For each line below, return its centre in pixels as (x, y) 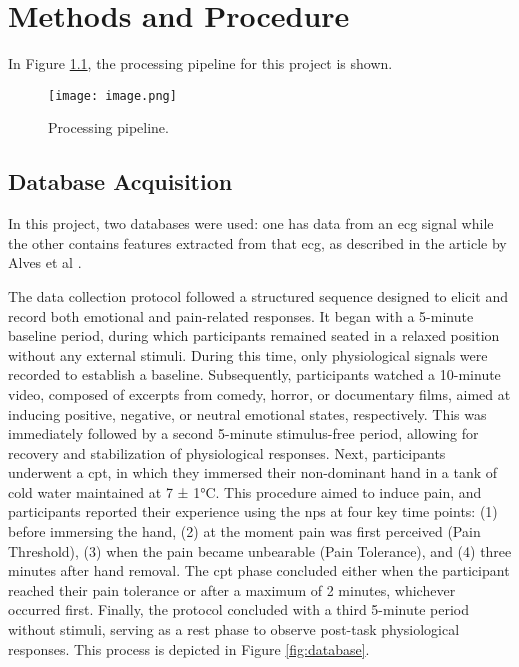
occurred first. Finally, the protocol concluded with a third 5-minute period (239, 609)
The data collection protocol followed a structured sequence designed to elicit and (258, 295)
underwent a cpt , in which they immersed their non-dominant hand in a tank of (253, 472)
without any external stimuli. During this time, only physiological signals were (248, 354)
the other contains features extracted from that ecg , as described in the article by (257, 242)
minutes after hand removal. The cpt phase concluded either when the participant (259, 570)
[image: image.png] (112, 95)
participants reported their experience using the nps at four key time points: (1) (253, 511)
